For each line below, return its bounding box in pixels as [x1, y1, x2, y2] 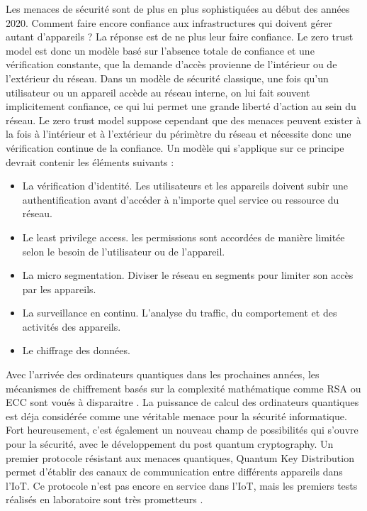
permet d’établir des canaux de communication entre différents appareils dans [6, 464, 343, 479]
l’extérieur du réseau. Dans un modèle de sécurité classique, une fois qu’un [6, 70, 329, 85]
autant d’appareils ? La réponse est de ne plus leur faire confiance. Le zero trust [6, 29, 354, 44]
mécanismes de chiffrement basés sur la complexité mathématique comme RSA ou [6, 380, 361, 395]
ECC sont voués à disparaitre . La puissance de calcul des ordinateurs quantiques [6, 395, 359, 410]
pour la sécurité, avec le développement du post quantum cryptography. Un [6, 436, 334, 451]
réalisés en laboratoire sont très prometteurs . [6, 492, 203, 507]
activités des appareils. [22, 319, 121, 334]
